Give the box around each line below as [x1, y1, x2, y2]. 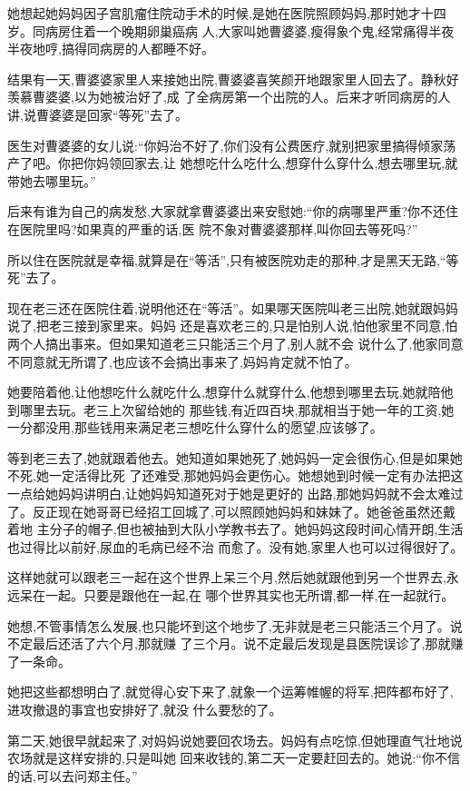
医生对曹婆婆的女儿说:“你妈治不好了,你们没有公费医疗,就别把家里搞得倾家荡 [7, 135, 456, 154]
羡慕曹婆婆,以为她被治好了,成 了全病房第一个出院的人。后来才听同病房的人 [7, 87, 451, 106]
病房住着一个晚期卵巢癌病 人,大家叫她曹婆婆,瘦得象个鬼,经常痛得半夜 [44, 21, 455, 40]
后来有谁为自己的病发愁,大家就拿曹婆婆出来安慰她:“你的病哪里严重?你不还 [7, 202, 446, 221]
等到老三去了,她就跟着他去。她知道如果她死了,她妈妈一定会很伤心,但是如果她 [7, 448, 463, 467]
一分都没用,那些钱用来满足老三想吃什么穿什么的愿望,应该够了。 [7, 418, 383, 437]
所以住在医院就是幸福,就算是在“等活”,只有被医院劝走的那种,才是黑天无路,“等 [7, 250, 459, 269]
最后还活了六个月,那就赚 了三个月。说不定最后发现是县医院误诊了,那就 [32, 634, 451, 653]
